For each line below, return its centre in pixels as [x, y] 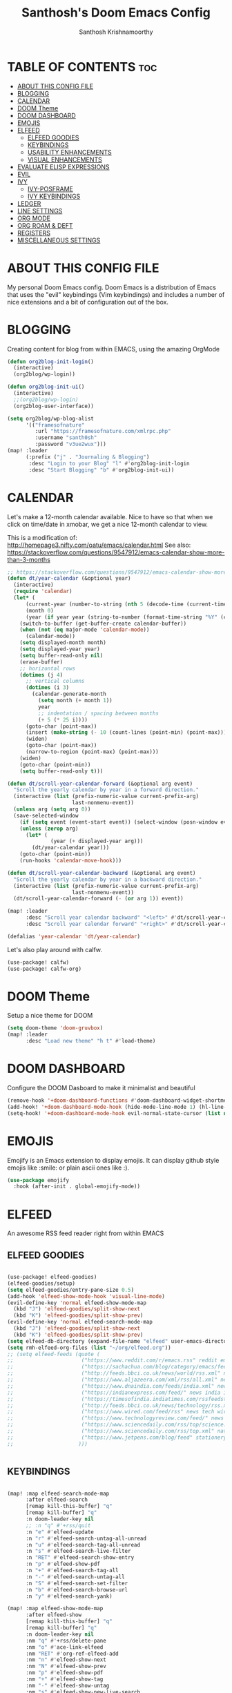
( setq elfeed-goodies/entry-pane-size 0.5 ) [71, 1290]
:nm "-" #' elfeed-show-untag [67, 1685]
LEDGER [29, 203]
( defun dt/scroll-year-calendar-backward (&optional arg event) [101, 873]
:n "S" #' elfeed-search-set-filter [77, 1583]
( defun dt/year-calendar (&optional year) [69, 579]
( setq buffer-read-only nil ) [61, 655]
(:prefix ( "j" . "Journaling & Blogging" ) [87, 457]
